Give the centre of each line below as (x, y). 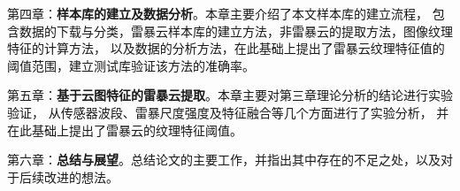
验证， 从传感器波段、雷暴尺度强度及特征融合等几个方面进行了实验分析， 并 (228, 112)
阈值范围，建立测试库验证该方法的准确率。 (131, 65)
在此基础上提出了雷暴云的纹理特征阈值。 (125, 130)
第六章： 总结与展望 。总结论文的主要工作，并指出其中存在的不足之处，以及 (224, 160)
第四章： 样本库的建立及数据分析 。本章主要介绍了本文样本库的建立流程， (218, 13)
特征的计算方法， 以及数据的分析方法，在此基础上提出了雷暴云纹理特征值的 (226, 48)
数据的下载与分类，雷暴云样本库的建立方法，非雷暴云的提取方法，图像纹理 (236, 31)
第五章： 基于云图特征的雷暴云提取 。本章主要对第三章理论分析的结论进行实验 (230, 95)
